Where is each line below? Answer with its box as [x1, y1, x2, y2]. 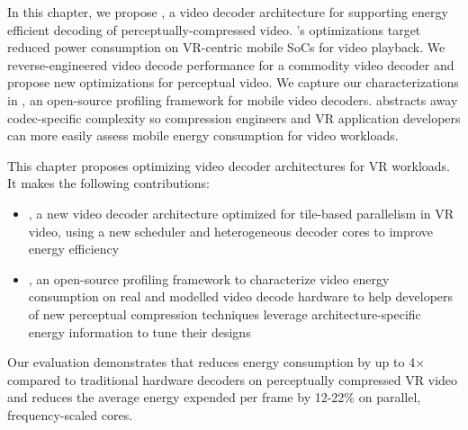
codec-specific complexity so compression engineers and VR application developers [7, 108, 461, 127]
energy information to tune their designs [28, 322, 251, 341]
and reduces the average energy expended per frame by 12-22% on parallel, [7, 388, 421, 407]
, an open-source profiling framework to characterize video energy [28, 269, 390, 288]
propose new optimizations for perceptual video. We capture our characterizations [7, 73, 459, 92]
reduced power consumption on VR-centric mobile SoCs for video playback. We [7, 38, 445, 57]
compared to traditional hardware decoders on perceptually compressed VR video [7, 370, 458, 389]
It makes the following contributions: [7, 174, 210, 193]
